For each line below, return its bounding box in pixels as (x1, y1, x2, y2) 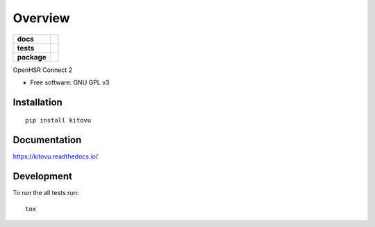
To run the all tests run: (12, 189, 79, 197)
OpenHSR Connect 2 (12, 66, 73, 74)
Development (12, 170, 73, 183)
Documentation (12, 134, 82, 146)
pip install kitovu (25, 116, 92, 125)
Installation (12, 96, 62, 108)
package (17, 52, 47, 62)
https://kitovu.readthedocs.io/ (12, 152, 99, 161)
